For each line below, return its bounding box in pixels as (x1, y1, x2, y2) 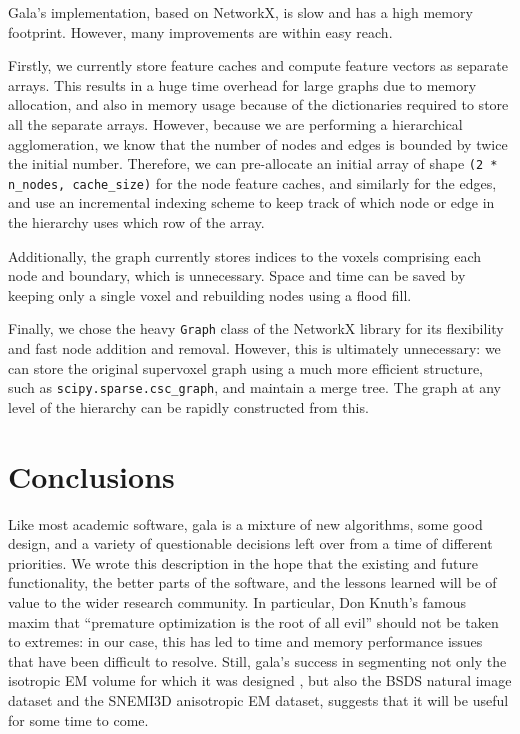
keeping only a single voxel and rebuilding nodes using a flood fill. (8, 284, 412, 305)
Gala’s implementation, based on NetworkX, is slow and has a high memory (8, 2, 473, 22)
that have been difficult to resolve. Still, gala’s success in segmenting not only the (8, 650, 507, 671)
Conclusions (8, 455, 175, 496)
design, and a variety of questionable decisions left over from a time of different (8, 533, 493, 554)
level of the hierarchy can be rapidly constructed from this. (8, 396, 369, 417)
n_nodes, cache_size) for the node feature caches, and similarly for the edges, (8, 172, 497, 193)
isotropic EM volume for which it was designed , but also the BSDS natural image (8, 670, 512, 691)
